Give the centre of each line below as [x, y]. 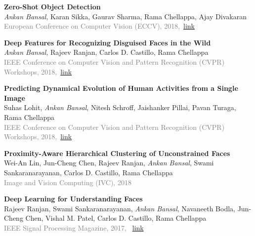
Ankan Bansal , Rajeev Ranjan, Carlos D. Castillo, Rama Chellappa [106, 52]
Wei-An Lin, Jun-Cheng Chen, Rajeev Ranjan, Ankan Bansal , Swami [109, 163]
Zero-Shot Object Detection [52, 6]
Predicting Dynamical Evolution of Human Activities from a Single [121, 88]
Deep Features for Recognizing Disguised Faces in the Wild [107, 42]
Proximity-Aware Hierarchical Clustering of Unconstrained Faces [117, 153]
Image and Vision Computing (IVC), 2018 [68, 182]
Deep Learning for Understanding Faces [73, 199]
